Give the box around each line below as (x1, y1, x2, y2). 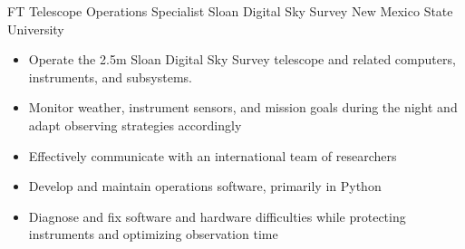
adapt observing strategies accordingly (28, 115, 242, 134)
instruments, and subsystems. (28, 67, 192, 86)
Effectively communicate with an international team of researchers (28, 146, 397, 165)
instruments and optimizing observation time (28, 225, 278, 244)
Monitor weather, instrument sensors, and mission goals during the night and (28, 98, 458, 117)
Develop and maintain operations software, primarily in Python (28, 177, 382, 196)
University (7, 19, 64, 38)
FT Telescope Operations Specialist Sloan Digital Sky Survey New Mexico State (7, 2, 453, 20)
